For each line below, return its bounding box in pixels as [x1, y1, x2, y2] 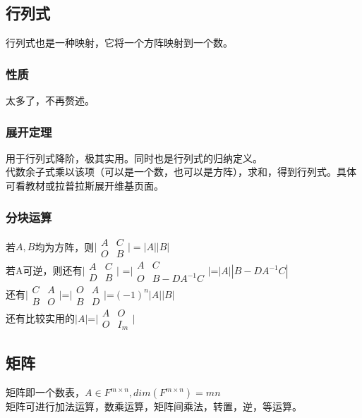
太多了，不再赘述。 [6, 93, 95, 108]
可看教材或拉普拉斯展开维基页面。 [6, 178, 164, 193]
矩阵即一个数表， [6, 385, 85, 400]
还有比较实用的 [6, 310, 75, 325]
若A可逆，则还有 [6, 263, 83, 278]
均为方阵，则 [35, 239, 95, 254]
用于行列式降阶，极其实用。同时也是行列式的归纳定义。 [6, 150, 263, 165]
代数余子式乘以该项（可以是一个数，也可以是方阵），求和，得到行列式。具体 [6, 164, 356, 179]
